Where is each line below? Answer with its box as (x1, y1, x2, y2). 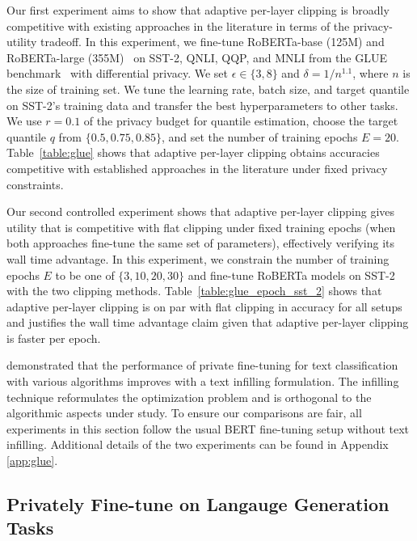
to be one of (55, 266, 115, 283)
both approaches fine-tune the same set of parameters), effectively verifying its (6, 235, 395, 251)
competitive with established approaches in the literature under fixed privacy (6, 159, 388, 176)
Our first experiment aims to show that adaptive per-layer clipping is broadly (6, 2, 390, 18)
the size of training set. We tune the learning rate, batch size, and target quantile (6, 80, 410, 97)
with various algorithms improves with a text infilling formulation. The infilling (6, 373, 399, 390)
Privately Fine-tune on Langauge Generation (6, 492, 390, 517)
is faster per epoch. (6, 329, 101, 346)
